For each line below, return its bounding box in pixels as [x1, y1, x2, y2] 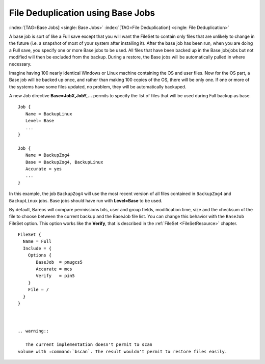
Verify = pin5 [36, 273, 75, 279]
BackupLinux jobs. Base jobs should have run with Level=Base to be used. [9, 197, 163, 203]
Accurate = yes [25, 166, 62, 171]
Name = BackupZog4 [25, 152, 70, 158]
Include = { [23, 246, 52, 251]
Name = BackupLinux [25, 111, 73, 116]
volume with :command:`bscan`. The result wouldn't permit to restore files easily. [18, 349, 228, 354]
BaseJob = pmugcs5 [36, 259, 83, 265]
